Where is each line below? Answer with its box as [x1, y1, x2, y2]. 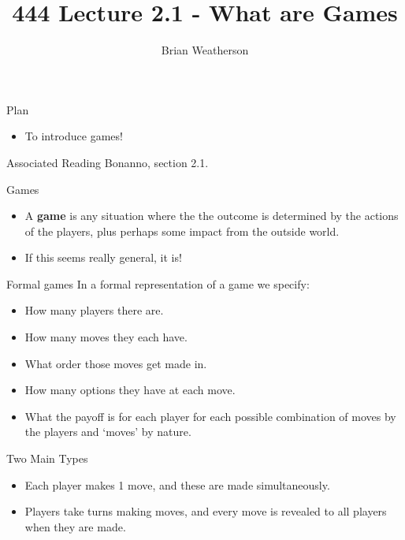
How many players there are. [24, 302, 164, 318]
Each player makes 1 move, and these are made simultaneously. [24, 476, 330, 493]
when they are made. [24, 518, 126, 534]
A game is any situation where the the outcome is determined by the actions [24, 207, 399, 224]
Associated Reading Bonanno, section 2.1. [6, 154, 209, 170]
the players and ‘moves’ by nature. [24, 423, 191, 440]
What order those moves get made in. [24, 355, 207, 371]
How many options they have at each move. [24, 382, 236, 398]
